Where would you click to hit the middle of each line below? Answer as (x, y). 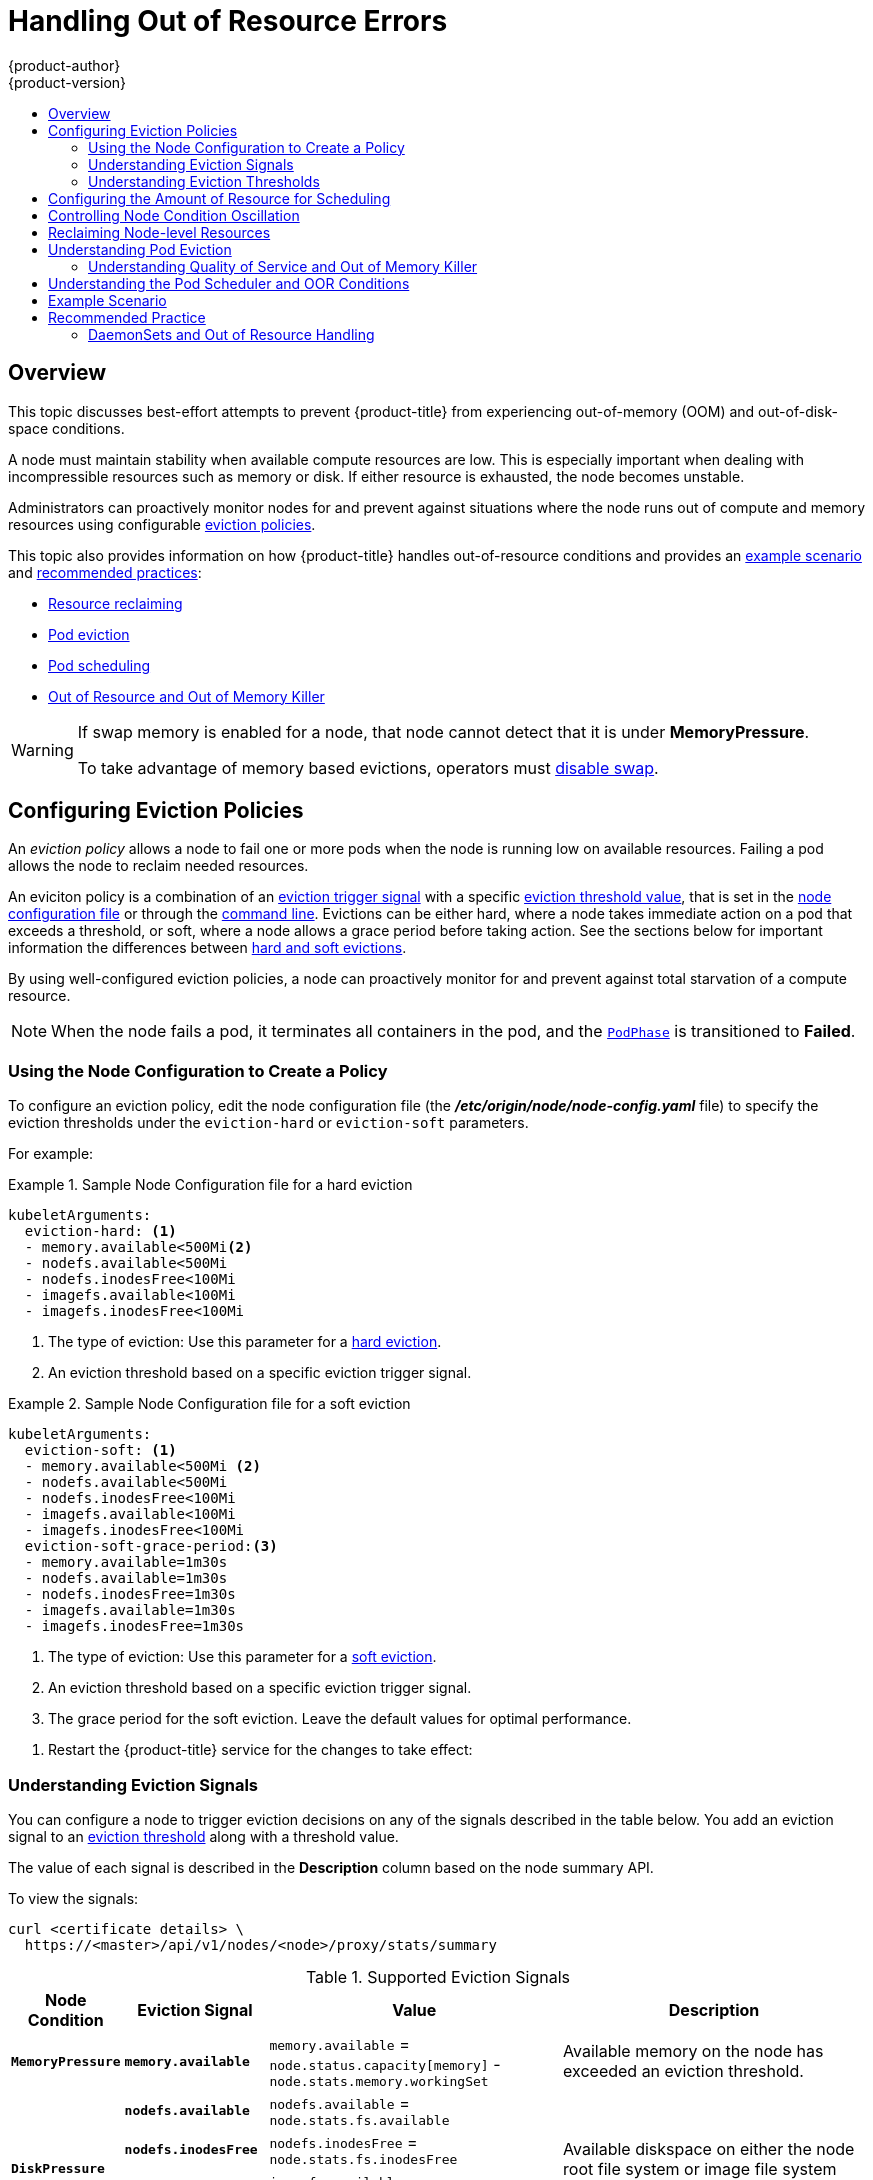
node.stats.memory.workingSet (379, 2081)
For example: (51, 1154)
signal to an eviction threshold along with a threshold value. (203, 1836)
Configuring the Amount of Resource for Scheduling (219, 198)
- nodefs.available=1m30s (126, 1578)
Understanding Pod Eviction (140, 249)
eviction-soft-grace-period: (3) (151, 1546)
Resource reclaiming (115, 603)
